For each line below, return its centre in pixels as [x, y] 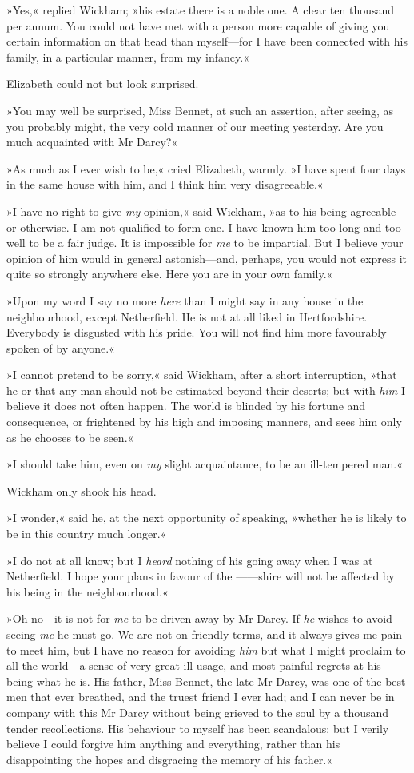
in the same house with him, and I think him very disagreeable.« [165, 184]
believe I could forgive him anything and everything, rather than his [173, 744]
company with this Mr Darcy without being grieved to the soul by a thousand [198, 712]
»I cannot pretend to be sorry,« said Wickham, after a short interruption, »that [202, 375]
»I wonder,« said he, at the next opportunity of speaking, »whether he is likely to [207, 518]
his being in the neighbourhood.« [88, 591]
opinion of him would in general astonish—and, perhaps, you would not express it [207, 258]
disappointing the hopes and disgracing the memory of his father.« [170, 759]
